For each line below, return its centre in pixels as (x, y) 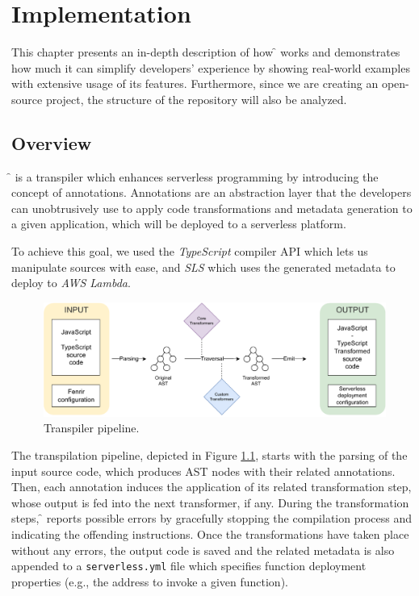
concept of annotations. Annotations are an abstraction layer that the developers (212, 192)
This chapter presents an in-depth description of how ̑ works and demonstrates (206, 52)
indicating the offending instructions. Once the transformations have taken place (210, 534)
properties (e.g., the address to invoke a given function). (150, 581)
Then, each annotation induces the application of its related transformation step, (212, 487)
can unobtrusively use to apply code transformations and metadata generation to (212, 208)
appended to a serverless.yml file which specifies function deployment (189, 566)
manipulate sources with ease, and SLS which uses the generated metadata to (203, 267)
